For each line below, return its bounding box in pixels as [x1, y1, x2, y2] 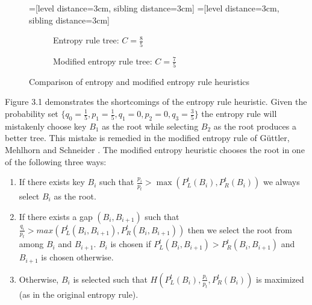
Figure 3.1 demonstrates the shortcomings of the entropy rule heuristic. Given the [5, 95, 307, 108]
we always [263, 175, 300, 188]
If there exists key [19, 175, 85, 188]
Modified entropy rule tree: [53, 54, 152, 67]
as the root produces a [213, 119, 296, 132]
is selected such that [73, 272, 148, 285]
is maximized [256, 272, 304, 285]
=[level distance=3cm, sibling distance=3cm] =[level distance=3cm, [29, 2, 279, 14]
